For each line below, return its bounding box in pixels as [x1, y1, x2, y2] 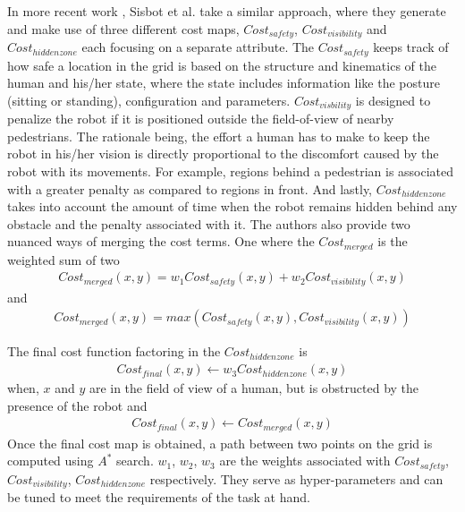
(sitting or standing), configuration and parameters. [7, 90, 291, 109]
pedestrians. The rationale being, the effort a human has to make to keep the [7, 126, 430, 145]
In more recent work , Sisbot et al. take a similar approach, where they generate [7, 2, 446, 20]
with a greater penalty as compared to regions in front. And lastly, [7, 179, 373, 198]
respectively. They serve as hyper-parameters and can [149, 469, 444, 488]
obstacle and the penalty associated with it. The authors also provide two [7, 214, 410, 233]
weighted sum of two [7, 250, 120, 269]
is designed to [355, 90, 431, 109]
